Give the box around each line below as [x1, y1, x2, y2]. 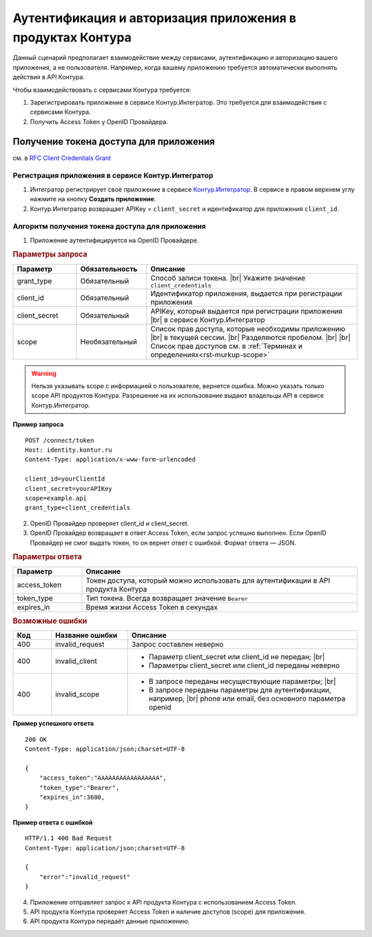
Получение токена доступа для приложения [12, 135, 215, 148]
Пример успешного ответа [12, 719, 94, 727]
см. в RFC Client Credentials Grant [12, 154, 112, 162]
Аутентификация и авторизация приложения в [12, 10, 296, 26]
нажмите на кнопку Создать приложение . [30, 195, 156, 203]
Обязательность [80, 264, 138, 274]
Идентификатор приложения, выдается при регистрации [150, 288, 342, 298]
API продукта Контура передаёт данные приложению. [30, 917, 190, 925]
